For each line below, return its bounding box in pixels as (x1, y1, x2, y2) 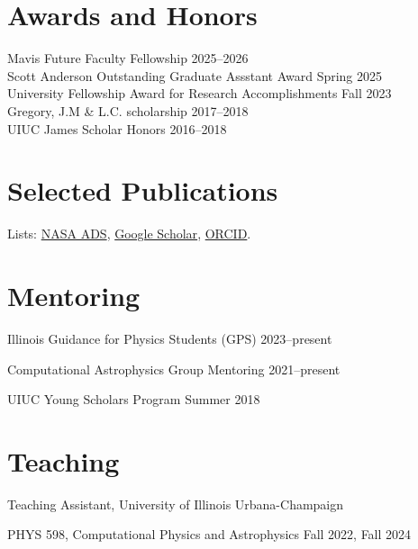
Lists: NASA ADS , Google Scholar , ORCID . (7, 224, 251, 243)
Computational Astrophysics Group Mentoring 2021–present (7, 359, 341, 378)
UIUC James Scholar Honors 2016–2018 (7, 119, 227, 138)
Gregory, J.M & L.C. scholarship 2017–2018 (7, 101, 249, 120)
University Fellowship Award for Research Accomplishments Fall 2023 (7, 84, 392, 103)
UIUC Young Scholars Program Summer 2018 (7, 390, 260, 409)
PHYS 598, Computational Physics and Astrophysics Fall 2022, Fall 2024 (7, 525, 412, 544)
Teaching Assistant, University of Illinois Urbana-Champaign (7, 494, 344, 513)
